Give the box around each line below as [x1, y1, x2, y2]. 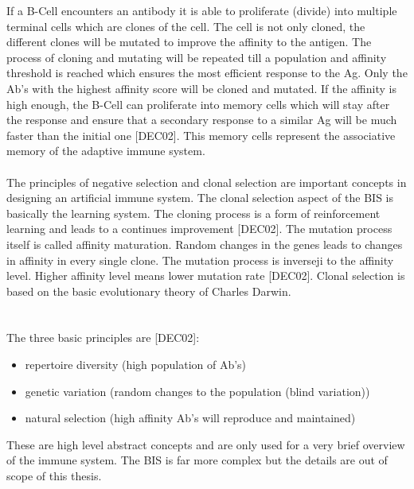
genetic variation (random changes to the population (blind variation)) [25, 382, 370, 399]
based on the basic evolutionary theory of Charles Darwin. [6, 282, 291, 299]
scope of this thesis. [6, 468, 102, 484]
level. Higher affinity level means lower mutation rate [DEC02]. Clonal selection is [6, 267, 405, 284]
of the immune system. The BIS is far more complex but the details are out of [6, 452, 388, 468]
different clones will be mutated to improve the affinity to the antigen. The [6, 33, 372, 50]
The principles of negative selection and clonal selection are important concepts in [6, 173, 407, 190]
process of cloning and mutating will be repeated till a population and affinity [6, 49, 387, 65]
